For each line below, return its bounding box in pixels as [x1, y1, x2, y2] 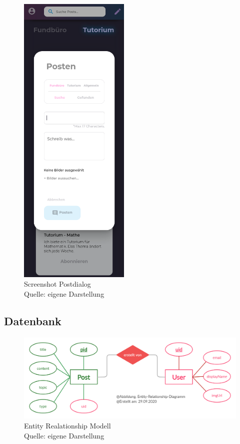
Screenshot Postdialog [24, 279, 91, 289]
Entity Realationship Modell [24, 420, 111, 430]
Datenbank [4, 313, 61, 328]
